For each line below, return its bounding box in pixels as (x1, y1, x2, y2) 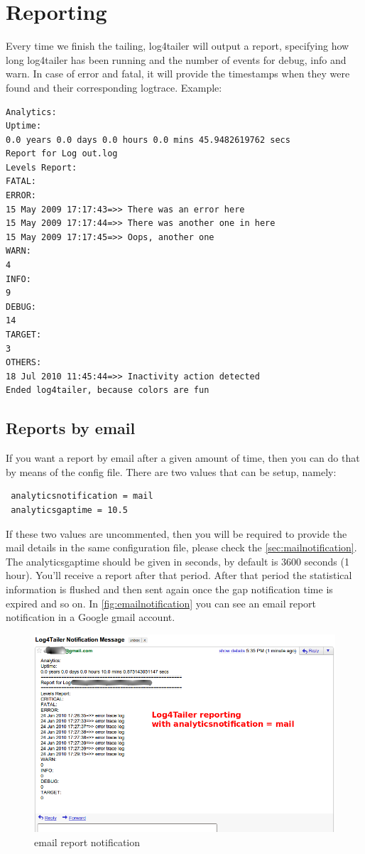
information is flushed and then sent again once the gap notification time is (6, 581, 333, 596)
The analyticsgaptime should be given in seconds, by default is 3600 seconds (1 (6, 553, 349, 568)
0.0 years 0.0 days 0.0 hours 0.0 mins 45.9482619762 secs (6, 134, 290, 145)
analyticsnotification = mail (11, 491, 153, 502)
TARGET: (6, 330, 42, 340)
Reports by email (6, 417, 136, 439)
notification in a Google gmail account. (6, 610, 175, 625)
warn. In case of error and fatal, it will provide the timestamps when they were (6, 66, 350, 81)
